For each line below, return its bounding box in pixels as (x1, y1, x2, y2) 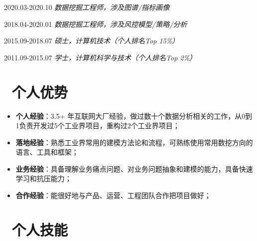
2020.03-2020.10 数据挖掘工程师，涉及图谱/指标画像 (4, 2, 170, 12)
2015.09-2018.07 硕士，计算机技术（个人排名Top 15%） (4, 35, 179, 46)
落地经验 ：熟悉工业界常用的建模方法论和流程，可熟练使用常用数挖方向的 (15, 137, 253, 147)
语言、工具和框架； (15, 147, 79, 157)
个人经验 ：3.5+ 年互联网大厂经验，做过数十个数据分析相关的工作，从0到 (15, 110, 253, 121)
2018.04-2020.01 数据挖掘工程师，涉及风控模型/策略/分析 (4, 18, 187, 29)
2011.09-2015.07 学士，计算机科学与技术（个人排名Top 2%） (4, 52, 196, 62)
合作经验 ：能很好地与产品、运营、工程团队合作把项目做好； (15, 190, 211, 201)
